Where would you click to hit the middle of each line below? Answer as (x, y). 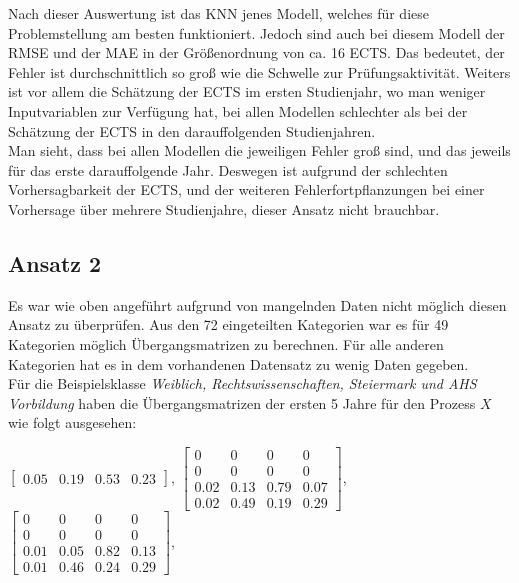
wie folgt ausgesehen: (72, 422)
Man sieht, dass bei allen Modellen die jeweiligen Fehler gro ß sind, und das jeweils (259, 150)
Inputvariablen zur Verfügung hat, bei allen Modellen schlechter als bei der (238, 110)
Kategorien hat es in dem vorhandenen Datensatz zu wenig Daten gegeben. (238, 363)
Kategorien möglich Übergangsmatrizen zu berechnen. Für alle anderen (226, 343)
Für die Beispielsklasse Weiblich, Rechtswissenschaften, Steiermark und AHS (242, 383)
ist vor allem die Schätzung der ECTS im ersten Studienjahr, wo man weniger (247, 91)
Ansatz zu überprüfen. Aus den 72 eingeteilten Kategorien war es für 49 (228, 324)
